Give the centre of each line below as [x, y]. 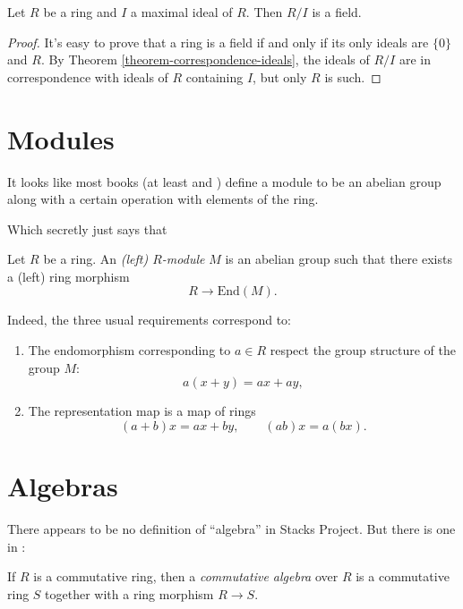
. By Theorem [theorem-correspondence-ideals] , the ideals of [205, 59]
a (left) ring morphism [69, 276]
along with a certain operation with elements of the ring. [163, 199]
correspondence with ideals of [88, 76]
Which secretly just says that [87, 228]
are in [415, 59]
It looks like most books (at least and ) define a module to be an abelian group [224, 181]
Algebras [63, 486]
